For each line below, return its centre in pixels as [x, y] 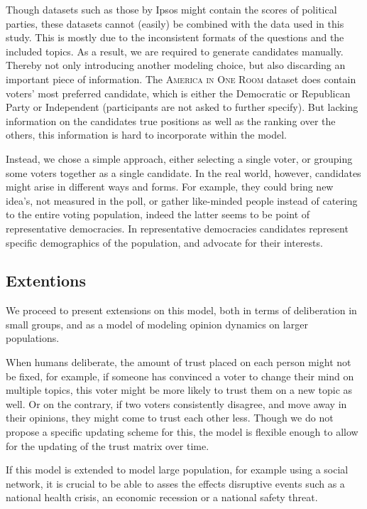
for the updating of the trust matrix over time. [108, 445]
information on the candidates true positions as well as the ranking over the [171, 120]
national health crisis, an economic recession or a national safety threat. [162, 497]
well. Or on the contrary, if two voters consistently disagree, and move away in [176, 403]
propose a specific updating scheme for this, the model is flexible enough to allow [182, 432]
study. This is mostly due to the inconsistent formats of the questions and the [175, 37]
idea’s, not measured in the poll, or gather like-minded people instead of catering [182, 200]
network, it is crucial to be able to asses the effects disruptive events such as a [175, 483]
